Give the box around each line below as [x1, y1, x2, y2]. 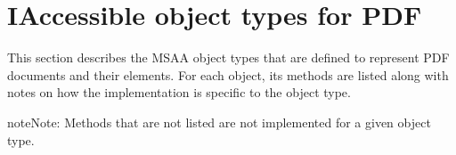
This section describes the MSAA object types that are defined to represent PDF [7, 48, 450, 67]
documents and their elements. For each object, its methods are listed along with [7, 65, 449, 84]
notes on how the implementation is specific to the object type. [7, 83, 351, 102]
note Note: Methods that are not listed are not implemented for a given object [7, 112, 431, 131]
